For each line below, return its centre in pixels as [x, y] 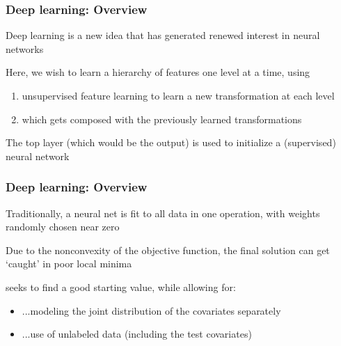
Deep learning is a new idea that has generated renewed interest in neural [163, 35]
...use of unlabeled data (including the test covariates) [137, 334]
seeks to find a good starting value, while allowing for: [121, 286]
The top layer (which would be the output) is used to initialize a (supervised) [171, 142]
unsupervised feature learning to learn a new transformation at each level [178, 95]
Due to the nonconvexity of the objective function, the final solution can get [168, 250]
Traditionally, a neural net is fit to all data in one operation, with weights [163, 213]
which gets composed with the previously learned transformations [162, 119]
